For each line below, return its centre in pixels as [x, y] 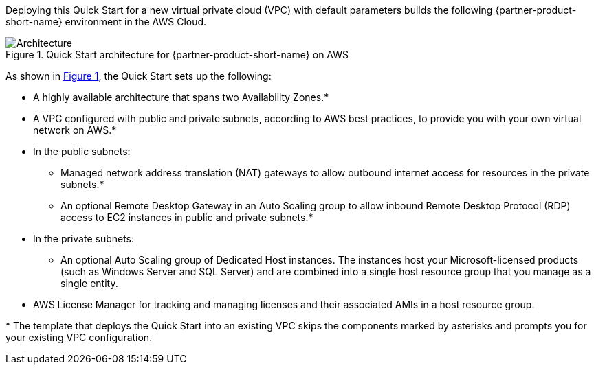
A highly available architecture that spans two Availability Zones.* [181, 97]
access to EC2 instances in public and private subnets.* [187, 217]
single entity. [89, 283]
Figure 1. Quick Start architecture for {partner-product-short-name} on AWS [177, 55]
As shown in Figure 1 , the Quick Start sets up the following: [139, 76]
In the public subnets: [82, 151]
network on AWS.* [75, 130]
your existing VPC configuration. [79, 337]
